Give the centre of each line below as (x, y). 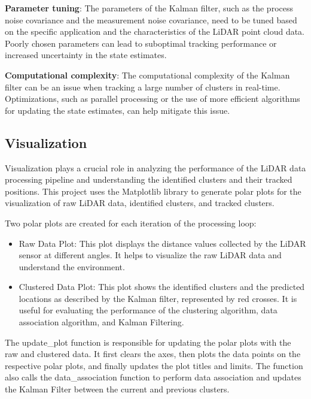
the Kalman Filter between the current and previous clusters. (117, 389)
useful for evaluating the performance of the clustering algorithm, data (148, 310)
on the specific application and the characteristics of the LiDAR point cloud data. (155, 31)
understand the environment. (72, 266)
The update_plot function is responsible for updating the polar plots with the (148, 342)
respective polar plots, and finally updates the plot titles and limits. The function (154, 365)
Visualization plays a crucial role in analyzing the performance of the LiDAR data (155, 167)
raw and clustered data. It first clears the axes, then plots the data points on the (153, 354)
